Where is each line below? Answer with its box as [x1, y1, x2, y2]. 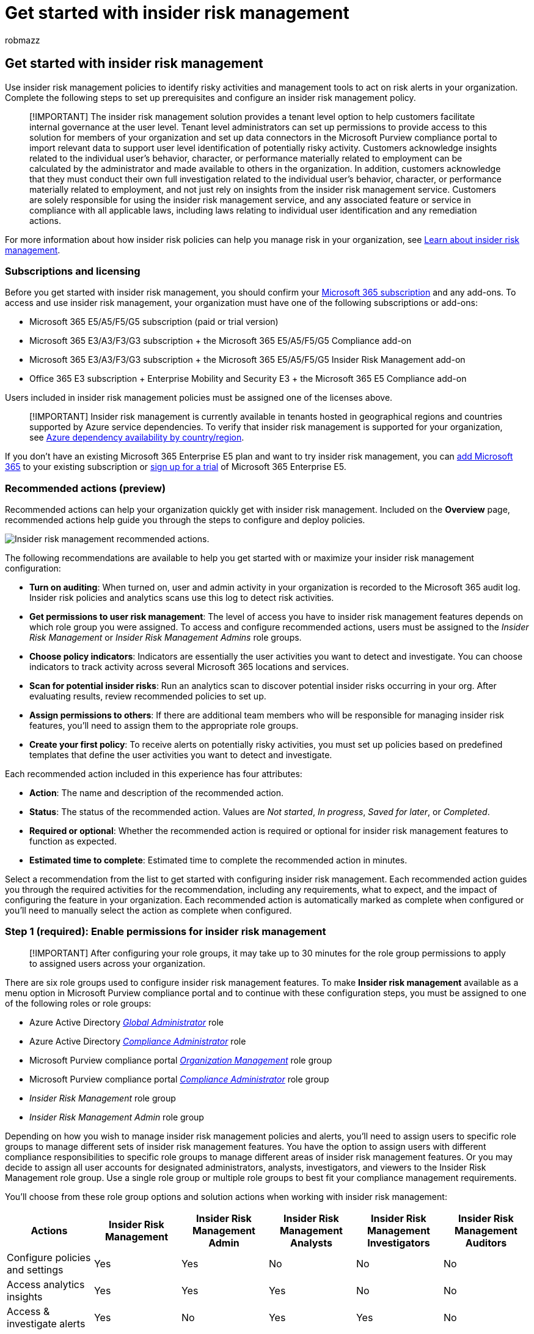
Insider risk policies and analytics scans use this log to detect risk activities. [29, 592, 334, 603]
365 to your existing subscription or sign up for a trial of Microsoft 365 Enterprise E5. [5, 461, 346, 472]
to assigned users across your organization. [29, 958, 206, 969]
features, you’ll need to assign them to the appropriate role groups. [29, 720, 299, 731]
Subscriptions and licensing [5, 264, 141, 277]
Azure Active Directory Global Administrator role [29, 1016, 224, 1027]
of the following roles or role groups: [5, 997, 152, 1008]
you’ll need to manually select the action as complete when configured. [5, 905, 292, 916]
